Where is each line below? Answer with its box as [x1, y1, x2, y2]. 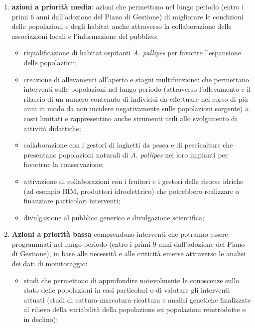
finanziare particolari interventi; [23, 195, 121, 206]
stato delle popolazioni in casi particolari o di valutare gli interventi [23, 285, 230, 295]
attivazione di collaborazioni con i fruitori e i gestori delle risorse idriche [23, 175, 244, 186]
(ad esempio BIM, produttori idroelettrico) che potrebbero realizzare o [23, 185, 239, 196]
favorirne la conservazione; [23, 159, 104, 169]
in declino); [23, 314, 58, 325]
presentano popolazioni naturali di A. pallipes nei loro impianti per [23, 149, 228, 160]
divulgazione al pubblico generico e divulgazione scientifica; [23, 212, 204, 222]
